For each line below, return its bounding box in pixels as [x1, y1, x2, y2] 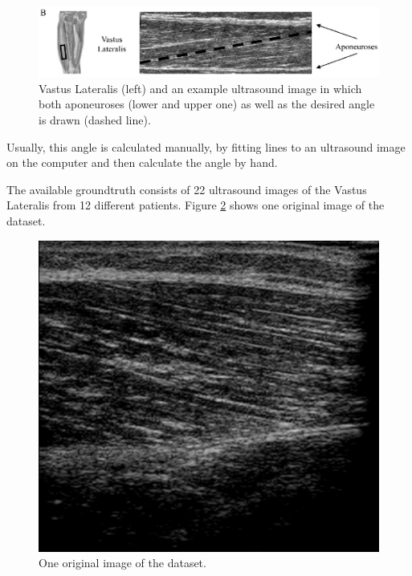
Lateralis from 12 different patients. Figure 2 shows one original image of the [6, 197, 385, 213]
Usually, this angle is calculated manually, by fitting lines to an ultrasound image [6, 138, 406, 155]
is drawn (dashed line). [39, 111, 151, 128]
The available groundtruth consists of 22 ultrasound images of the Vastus [6, 181, 367, 197]
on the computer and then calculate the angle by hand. [6, 154, 278, 171]
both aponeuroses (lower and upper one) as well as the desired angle [39, 95, 375, 112]
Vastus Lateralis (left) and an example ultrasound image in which [39, 79, 362, 96]
